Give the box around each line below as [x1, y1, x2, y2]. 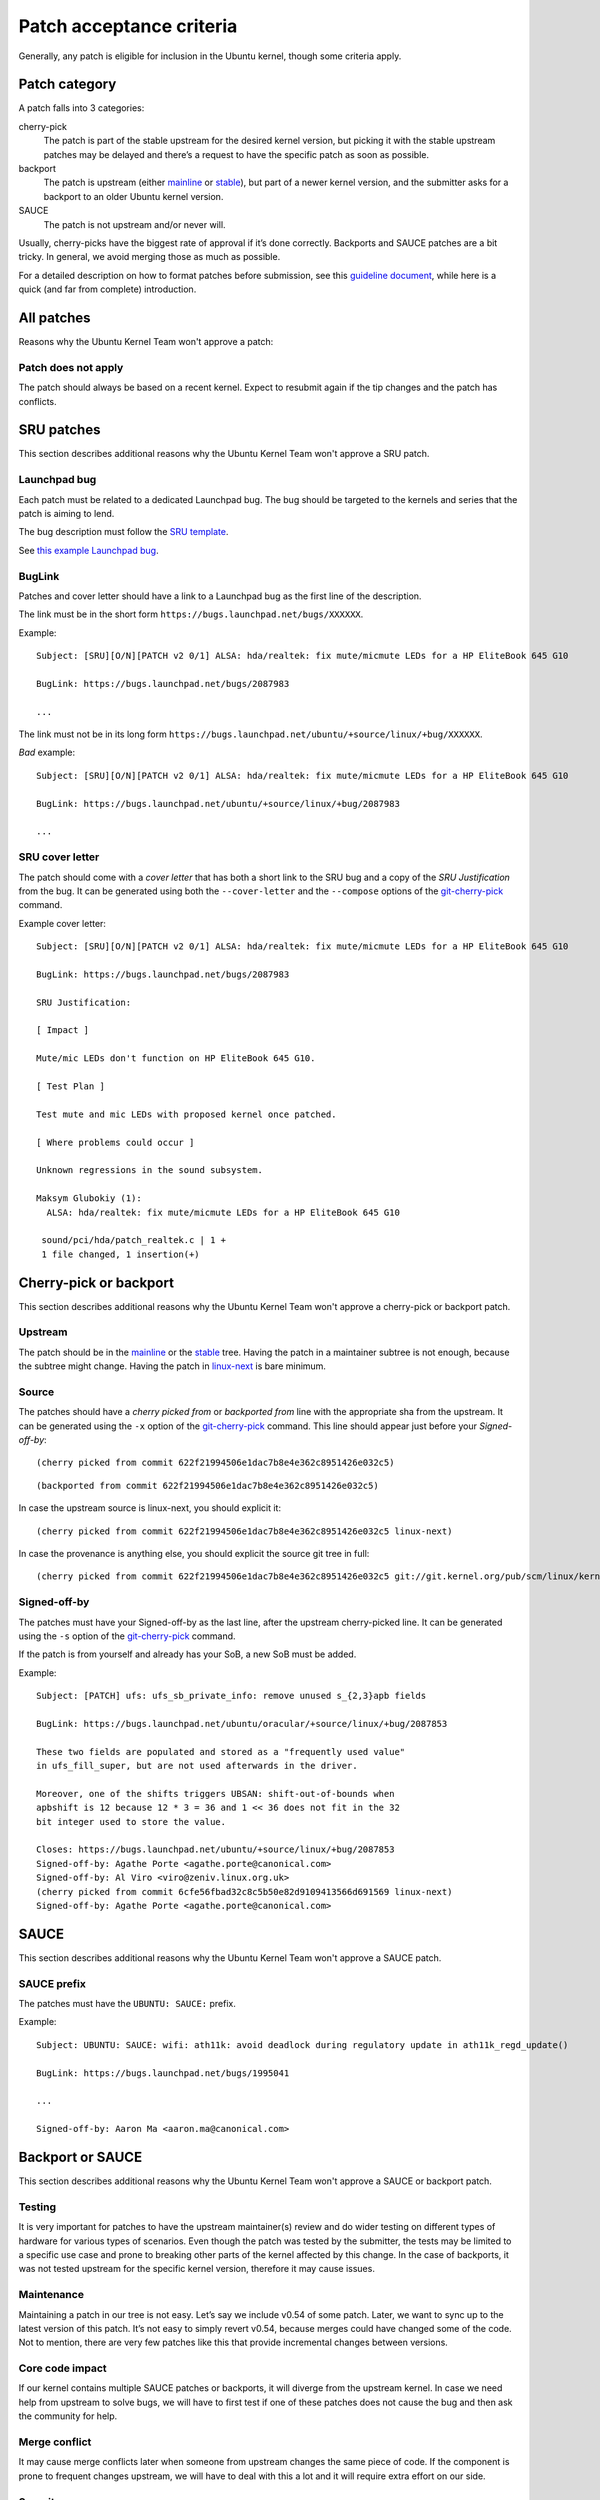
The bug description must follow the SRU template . [18, 526, 229, 538]
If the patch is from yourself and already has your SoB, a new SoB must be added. [18, 1648, 357, 1660]
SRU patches [18, 421, 101, 439]
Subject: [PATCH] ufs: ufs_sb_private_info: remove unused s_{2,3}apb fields [36, 1690, 427, 1702]
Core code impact [18, 2361, 107, 2375]
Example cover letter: [18, 917, 107, 929]
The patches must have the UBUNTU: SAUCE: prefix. [18, 1998, 237, 2010]
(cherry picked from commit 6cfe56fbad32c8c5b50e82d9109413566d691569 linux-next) [36, 1886, 453, 1897]
